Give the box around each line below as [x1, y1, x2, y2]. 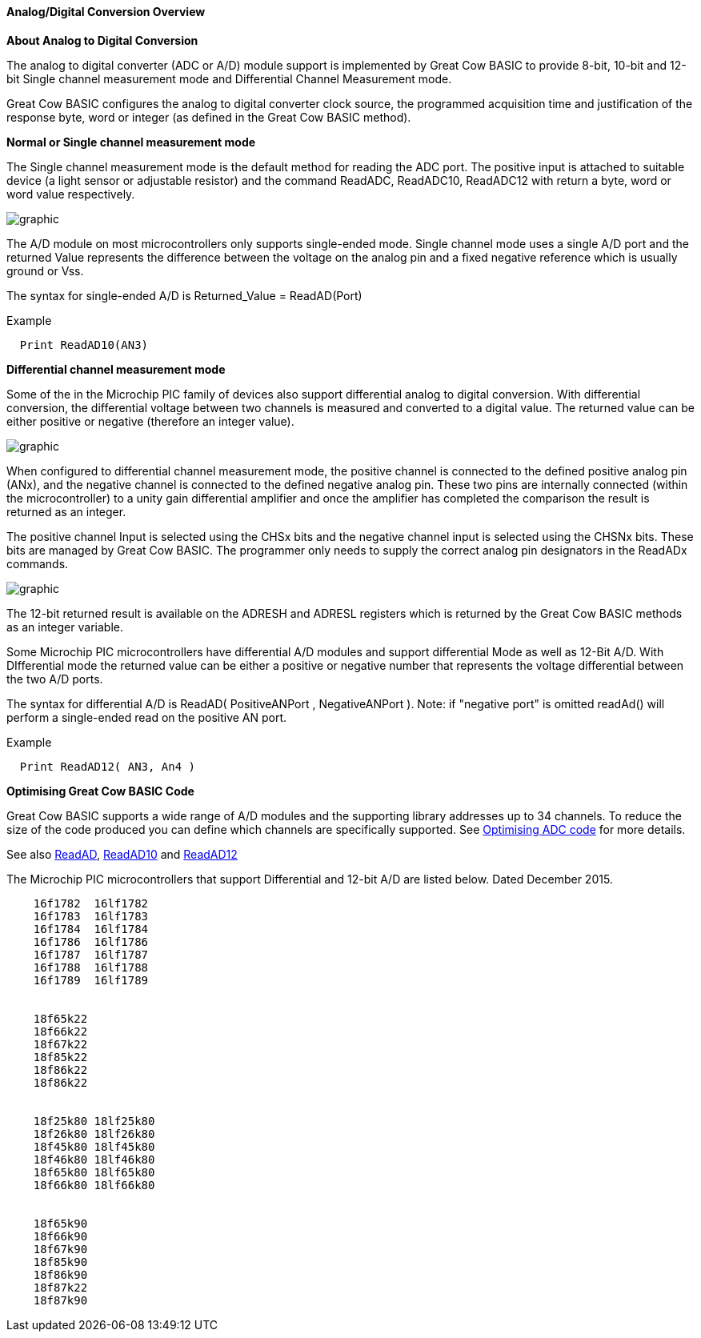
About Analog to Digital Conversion [6, 33, 198, 47]
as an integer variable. [6, 619, 123, 634]
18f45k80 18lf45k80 [33, 1140, 155, 1153]
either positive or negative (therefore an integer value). [6, 414, 294, 428]
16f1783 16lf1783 [33, 909, 149, 923]
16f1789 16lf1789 [33, 973, 149, 987]
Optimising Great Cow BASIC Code [6, 783, 194, 798]
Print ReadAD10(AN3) [19, 338, 149, 351]
